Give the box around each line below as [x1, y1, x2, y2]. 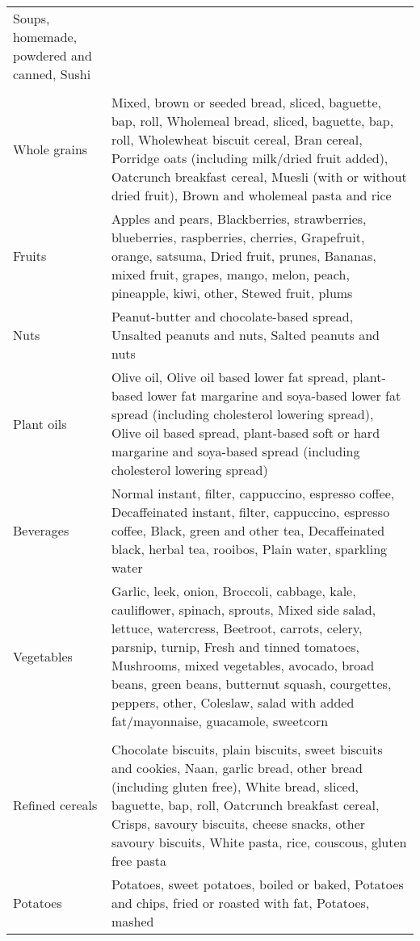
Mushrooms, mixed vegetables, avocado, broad [111, 656, 375, 674]
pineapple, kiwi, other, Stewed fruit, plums [111, 284, 353, 302]
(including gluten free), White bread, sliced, [111, 777, 359, 796]
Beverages [13, 521, 69, 540]
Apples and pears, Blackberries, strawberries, [111, 209, 367, 228]
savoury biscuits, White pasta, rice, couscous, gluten [111, 833, 407, 851]
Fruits [13, 246, 47, 265]
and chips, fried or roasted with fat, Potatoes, [111, 893, 370, 912]
